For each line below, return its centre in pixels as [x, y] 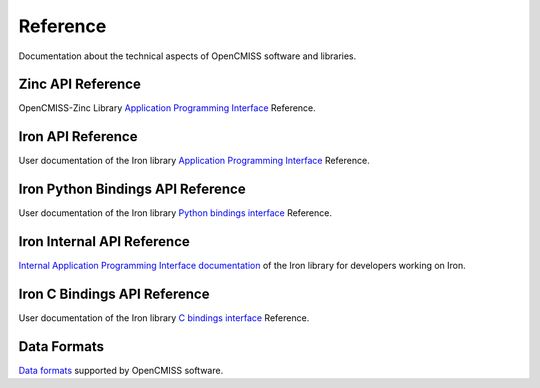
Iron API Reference [78, 136]
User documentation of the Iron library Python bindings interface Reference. [175, 213]
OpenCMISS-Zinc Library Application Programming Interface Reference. [167, 108]
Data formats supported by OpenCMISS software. [121, 370]
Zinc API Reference [80, 84]
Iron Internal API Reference [104, 241]
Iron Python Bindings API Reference [132, 189]
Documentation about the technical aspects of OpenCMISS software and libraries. [187, 56]
